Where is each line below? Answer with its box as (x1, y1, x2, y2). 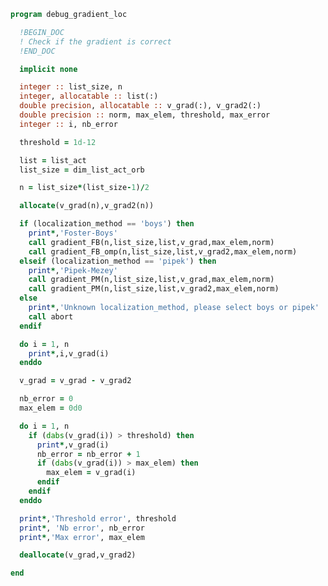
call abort (28, 311, 74, 322)
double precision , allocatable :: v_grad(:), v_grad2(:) (19, 101, 262, 111)
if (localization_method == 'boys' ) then (19, 219, 195, 229)
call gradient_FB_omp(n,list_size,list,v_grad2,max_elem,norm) (28, 246, 298, 257)
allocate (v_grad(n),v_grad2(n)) (19, 201, 155, 211)
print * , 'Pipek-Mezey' (28, 265, 118, 275)
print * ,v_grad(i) (36, 440, 110, 450)
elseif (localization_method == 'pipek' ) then (19, 256, 217, 266)
